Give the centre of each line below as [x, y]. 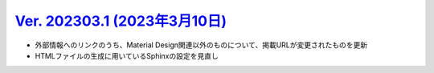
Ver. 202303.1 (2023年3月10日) [121, 21]
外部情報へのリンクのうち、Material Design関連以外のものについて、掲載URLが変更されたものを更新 [201, 45]
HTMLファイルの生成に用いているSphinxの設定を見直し [127, 55]
